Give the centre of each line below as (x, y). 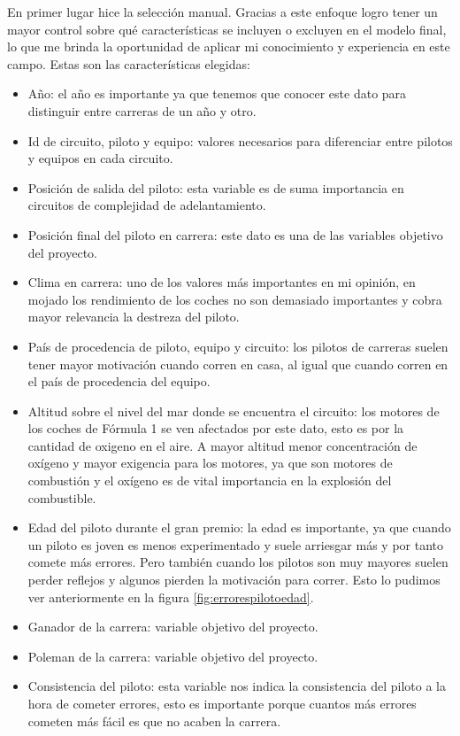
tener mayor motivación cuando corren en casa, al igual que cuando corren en (238, 364)
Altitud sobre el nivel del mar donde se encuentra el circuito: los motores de (234, 411)
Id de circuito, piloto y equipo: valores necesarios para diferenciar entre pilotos (240, 140)
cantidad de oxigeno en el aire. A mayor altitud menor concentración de (222, 445)
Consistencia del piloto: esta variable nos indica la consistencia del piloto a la (237, 686)
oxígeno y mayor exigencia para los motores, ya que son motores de (210, 463)
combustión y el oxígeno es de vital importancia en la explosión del (210, 480)
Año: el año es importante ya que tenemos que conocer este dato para (217, 93)
